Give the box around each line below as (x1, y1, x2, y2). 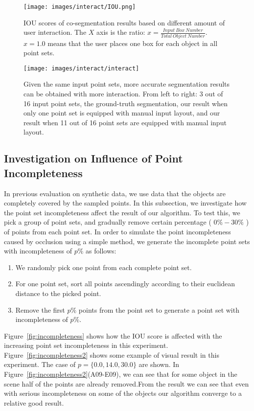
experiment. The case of (4, 359, 76, 369)
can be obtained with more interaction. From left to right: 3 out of (23, 89, 223, 98)
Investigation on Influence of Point (4, 151, 183, 166)
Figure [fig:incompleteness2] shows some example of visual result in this (4, 349, 219, 360)
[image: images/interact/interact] (23, 65, 139, 72)
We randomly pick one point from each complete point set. (15, 262, 192, 272)
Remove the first (15, 304, 65, 315)
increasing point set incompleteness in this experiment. (4, 340, 168, 350)
